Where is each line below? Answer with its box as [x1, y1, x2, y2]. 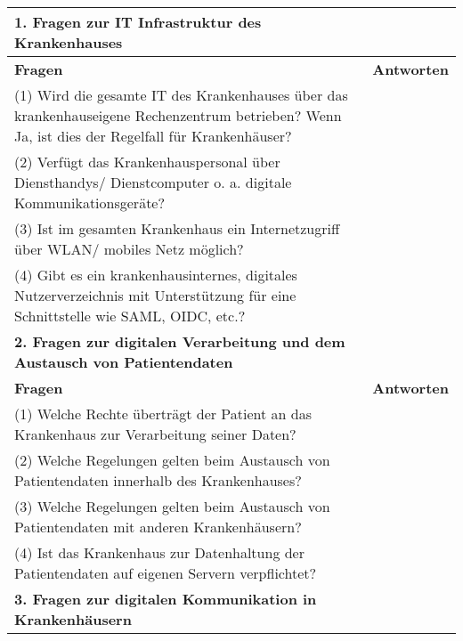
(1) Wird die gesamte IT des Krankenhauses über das [14, 85, 348, 105]
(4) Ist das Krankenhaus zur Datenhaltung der [14, 542, 305, 563]
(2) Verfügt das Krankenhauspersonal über [14, 151, 280, 172]
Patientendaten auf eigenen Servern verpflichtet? [14, 563, 317, 583]
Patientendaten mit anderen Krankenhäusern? [14, 516, 302, 537]
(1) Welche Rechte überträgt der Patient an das [14, 403, 312, 424]
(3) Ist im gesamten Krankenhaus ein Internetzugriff [14, 218, 340, 239]
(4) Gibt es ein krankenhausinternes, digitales [14, 264, 297, 285]
